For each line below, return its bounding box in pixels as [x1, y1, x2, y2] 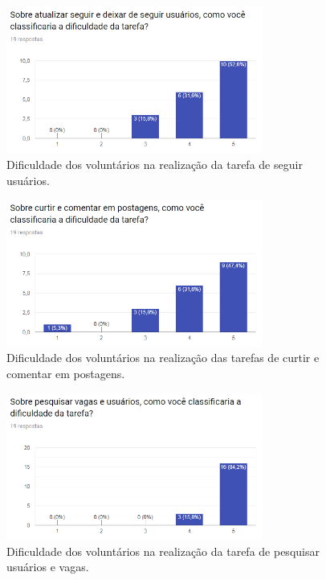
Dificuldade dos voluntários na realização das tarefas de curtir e [6, 349, 320, 366]
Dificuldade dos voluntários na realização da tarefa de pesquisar [6, 542, 320, 559]
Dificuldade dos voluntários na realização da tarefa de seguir [6, 156, 303, 173]
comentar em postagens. [6, 364, 125, 381]
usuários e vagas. [6, 558, 89, 575]
